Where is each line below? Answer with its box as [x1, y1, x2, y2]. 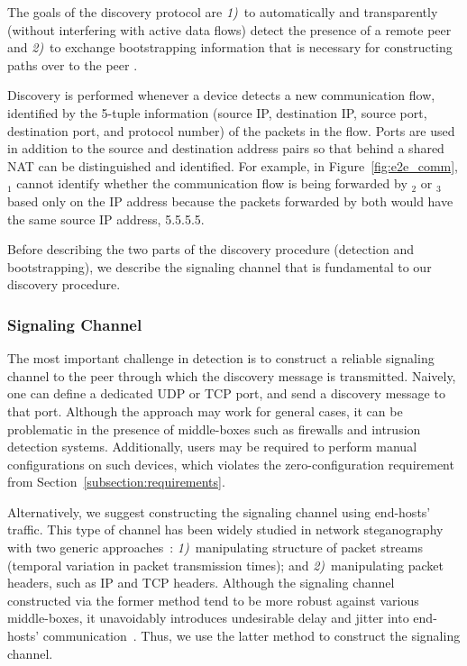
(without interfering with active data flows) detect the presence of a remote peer [7, 20, 452, 39]
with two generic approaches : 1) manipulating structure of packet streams [7, 538, 424, 557]
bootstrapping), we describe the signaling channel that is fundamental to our [7, 257, 432, 276]
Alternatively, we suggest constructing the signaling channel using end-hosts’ [7, 502, 431, 521]
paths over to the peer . [7, 55, 138, 74]
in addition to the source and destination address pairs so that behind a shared [7, 139, 444, 158]
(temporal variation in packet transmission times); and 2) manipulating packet [7, 555, 444, 574]
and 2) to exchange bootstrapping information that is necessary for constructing [7, 38, 453, 57]
